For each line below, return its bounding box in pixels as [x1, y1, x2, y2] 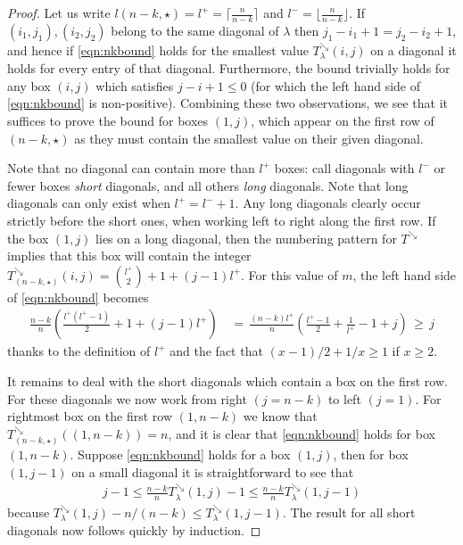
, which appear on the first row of [251, 111, 434, 130]
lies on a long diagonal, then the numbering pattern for [95, 228, 397, 247]
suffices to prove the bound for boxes [7, 111, 209, 130]
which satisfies [95, 76, 174, 95]
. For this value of [241, 265, 338, 284]
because [7, 502, 50, 521]
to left [327, 389, 361, 408]
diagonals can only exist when [7, 194, 170, 212]
